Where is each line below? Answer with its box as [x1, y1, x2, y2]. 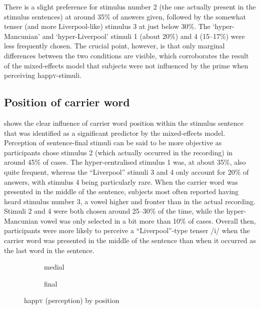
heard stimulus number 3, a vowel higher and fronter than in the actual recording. [4, 196, 255, 206]
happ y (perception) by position [24, 295, 119, 306]
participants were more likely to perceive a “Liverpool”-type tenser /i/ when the [4, 225, 250, 236]
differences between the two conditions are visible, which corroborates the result [4, 50, 249, 60]
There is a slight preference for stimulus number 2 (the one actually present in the [4, 1, 256, 11]
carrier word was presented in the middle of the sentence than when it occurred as [4, 235, 256, 246]
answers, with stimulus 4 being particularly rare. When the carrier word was [4, 176, 238, 187]
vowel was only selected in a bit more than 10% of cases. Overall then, [40, 215, 256, 226]
